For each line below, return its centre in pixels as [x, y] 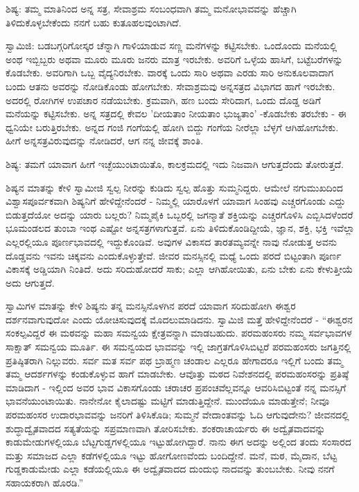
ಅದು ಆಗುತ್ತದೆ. [30, 282]
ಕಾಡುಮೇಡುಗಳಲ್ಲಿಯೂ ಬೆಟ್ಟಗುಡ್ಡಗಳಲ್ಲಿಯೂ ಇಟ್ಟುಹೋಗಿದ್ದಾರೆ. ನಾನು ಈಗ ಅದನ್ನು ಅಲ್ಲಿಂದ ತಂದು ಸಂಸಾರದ [178, 442]
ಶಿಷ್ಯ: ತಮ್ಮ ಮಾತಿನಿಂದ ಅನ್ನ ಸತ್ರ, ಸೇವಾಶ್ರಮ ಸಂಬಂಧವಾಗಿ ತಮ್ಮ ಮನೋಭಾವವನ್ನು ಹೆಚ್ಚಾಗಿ [151, 8]
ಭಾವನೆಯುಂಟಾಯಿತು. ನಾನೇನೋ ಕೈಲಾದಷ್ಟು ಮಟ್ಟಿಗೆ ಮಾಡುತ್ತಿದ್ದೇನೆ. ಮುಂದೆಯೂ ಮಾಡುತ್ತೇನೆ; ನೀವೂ [168, 401]
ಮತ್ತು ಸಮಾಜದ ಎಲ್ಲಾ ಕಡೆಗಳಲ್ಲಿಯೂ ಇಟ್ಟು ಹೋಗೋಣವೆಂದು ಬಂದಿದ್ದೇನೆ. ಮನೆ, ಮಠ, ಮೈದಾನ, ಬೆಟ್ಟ [172, 455]
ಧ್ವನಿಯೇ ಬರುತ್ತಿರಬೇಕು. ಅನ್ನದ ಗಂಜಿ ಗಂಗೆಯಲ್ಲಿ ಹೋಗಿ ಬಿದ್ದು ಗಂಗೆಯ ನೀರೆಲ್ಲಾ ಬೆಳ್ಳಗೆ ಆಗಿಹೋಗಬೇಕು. [172, 127]
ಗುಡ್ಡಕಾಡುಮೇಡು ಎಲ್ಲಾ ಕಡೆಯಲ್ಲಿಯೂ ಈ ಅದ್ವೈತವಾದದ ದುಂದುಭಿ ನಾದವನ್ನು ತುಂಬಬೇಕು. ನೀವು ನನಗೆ [170, 469]
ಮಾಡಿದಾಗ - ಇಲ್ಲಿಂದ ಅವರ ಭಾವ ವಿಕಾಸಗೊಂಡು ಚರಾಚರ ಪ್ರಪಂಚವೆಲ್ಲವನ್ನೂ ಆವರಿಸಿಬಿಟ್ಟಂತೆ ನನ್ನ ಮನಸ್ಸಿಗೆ [176, 387]
